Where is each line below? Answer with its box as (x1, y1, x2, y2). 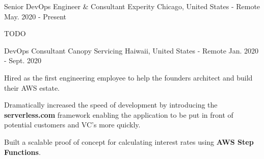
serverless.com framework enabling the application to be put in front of (4, 109, 233, 120)
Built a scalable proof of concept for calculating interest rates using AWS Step (4, 136, 254, 147)
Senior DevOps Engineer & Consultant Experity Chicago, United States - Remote (4, 1, 260, 11)
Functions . (4, 146, 41, 157)
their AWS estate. (4, 82, 60, 93)
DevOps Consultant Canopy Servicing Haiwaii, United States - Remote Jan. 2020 (4, 45, 259, 56)
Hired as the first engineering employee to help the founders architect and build (4, 72, 253, 83)
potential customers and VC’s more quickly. (4, 119, 141, 130)
